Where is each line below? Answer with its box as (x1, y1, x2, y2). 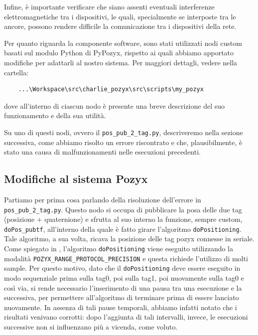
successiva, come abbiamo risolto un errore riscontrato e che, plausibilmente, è (4, 137, 243, 147)
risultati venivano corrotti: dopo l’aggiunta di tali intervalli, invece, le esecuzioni (4, 312, 248, 322)
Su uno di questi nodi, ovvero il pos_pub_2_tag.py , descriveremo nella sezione (4, 127, 243, 137)
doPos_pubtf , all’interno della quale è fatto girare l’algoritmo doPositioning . (4, 223, 242, 234)
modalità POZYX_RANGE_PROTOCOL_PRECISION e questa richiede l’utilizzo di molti (4, 253, 248, 263)
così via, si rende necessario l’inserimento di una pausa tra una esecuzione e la (4, 282, 242, 293)
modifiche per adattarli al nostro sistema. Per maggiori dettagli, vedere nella (4, 57, 238, 67)
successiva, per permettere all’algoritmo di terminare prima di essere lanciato (4, 292, 239, 303)
